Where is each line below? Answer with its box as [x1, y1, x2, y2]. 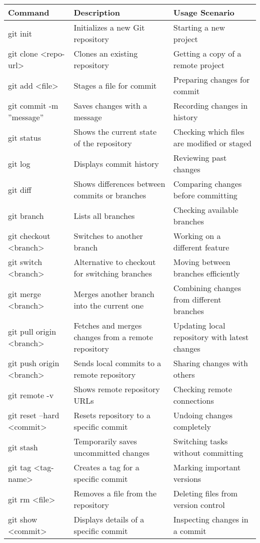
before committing [173, 189, 237, 201]
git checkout [8, 230, 50, 241]
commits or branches [73, 189, 146, 201]
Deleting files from [173, 487, 238, 499]
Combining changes [173, 282, 241, 294]
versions [173, 473, 201, 484]
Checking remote [173, 383, 232, 395]
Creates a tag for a [73, 461, 139, 473]
